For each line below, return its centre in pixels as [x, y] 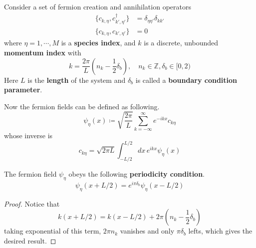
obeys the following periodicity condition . [137, 174]
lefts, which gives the [220, 231]
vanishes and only [147, 231]
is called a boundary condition [186, 80]
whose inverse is [28, 135]
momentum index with [43, 52]
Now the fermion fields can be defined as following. [82, 106]
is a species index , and [98, 43]
